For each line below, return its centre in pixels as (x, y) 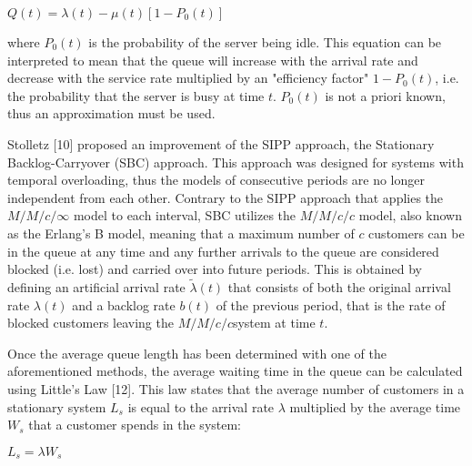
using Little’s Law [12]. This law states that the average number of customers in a (236, 388)
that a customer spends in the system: (135, 425)
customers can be (417, 233)
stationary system (57, 406)
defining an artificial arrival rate (96, 286)
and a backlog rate (124, 304)
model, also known (410, 215)
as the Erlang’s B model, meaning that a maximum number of (181, 233)
